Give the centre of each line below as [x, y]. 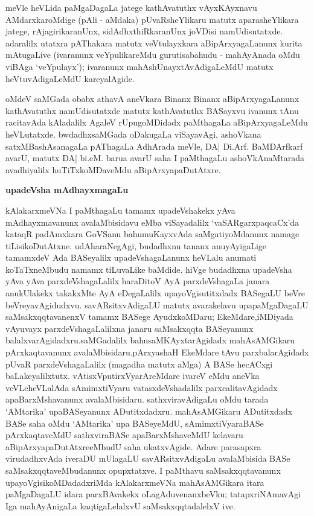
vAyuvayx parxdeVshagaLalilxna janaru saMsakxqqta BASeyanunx [130, 328]
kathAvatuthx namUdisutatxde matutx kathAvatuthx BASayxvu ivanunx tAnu [152, 110]
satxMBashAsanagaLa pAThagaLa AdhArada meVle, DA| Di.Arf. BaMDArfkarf [154, 146]
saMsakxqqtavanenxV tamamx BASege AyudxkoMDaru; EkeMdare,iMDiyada [149, 317]
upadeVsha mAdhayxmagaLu [67, 190]
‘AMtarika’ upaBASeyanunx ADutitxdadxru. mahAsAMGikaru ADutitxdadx [149, 411]
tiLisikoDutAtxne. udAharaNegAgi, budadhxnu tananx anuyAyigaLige [136, 245]
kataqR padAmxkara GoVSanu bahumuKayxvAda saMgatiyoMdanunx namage [152, 234]
